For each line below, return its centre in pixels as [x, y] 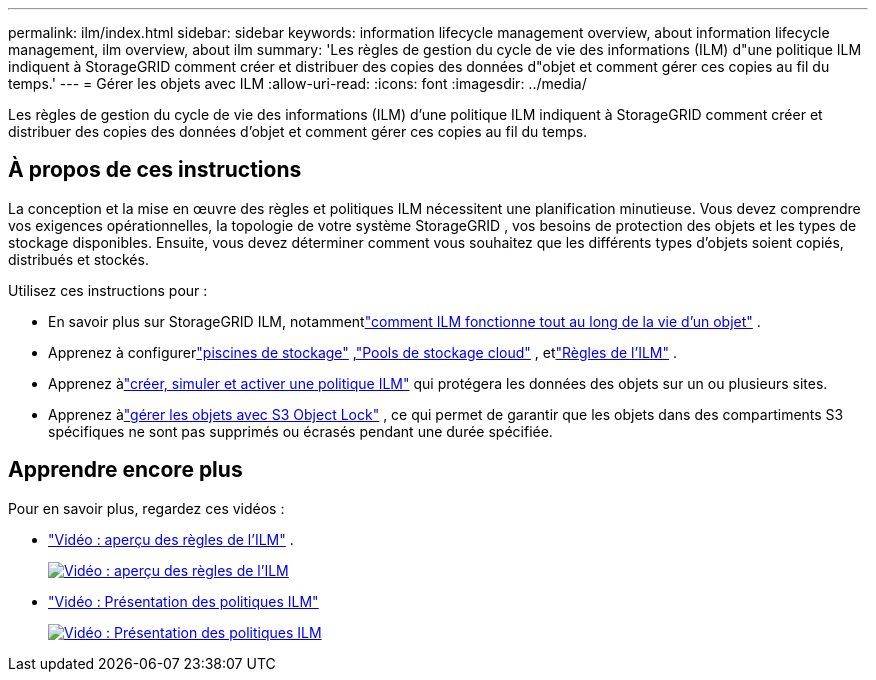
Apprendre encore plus [125, 470]
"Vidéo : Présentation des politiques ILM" [183, 601]
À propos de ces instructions [155, 170]
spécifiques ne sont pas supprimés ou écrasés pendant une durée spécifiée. [300, 431]
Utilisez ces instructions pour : [108, 290]
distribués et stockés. [78, 259]
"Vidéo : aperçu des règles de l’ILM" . [171, 539]
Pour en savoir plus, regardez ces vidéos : [146, 508]
